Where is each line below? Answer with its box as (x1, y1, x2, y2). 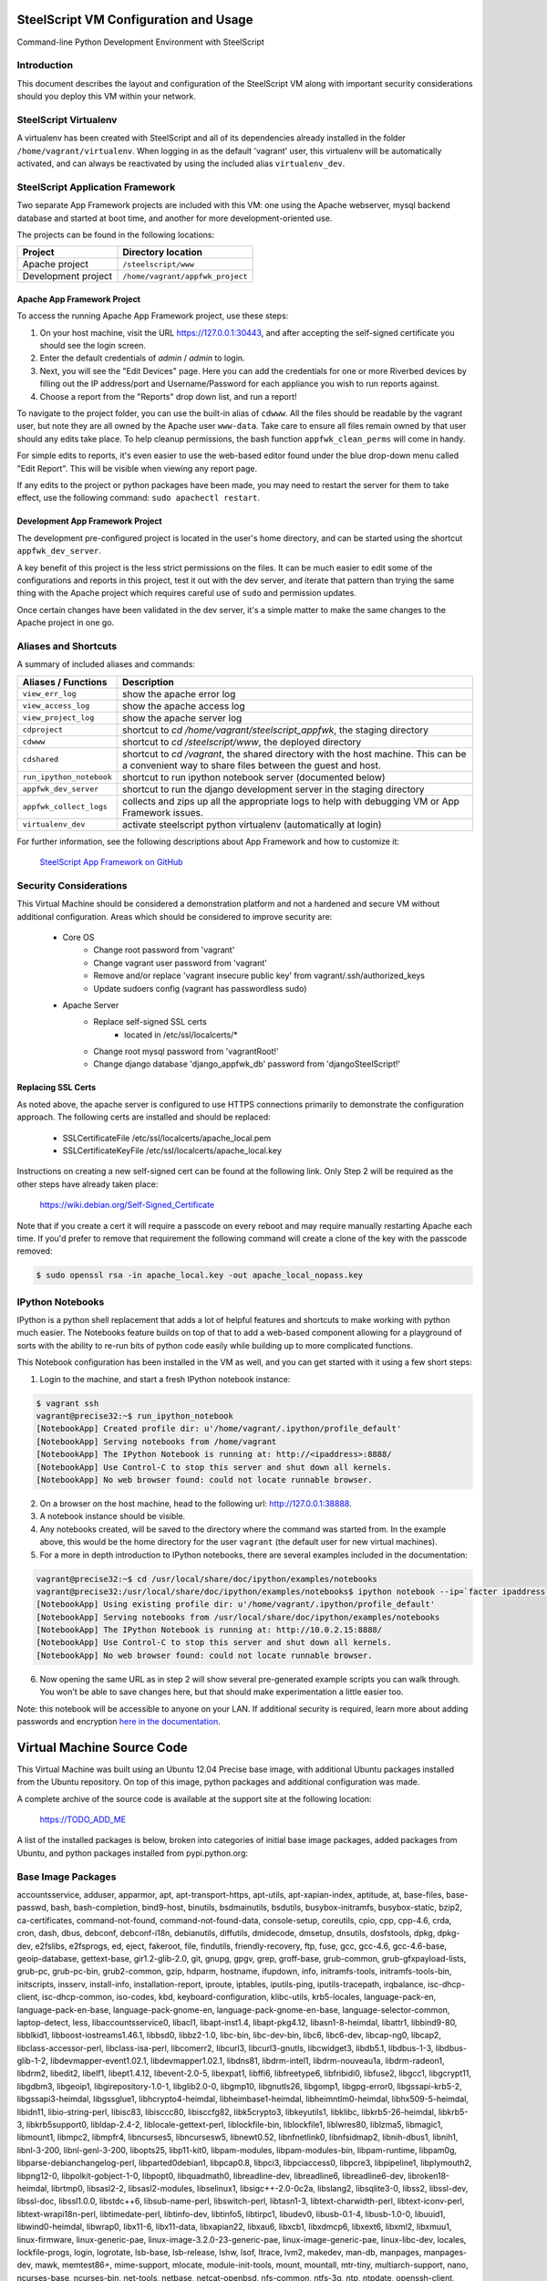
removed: (16, 1245, 53, 1256)
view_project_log (22, 713, 95, 723)
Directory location (122, 246, 202, 259)
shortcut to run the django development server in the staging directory (121, 783, 425, 796)
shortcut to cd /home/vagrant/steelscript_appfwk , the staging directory (121, 724, 428, 736)
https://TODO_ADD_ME (39, 1814, 127, 1825)
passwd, (16, 1902, 49, 1913)
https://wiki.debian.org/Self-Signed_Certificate (39, 1200, 214, 1211)
